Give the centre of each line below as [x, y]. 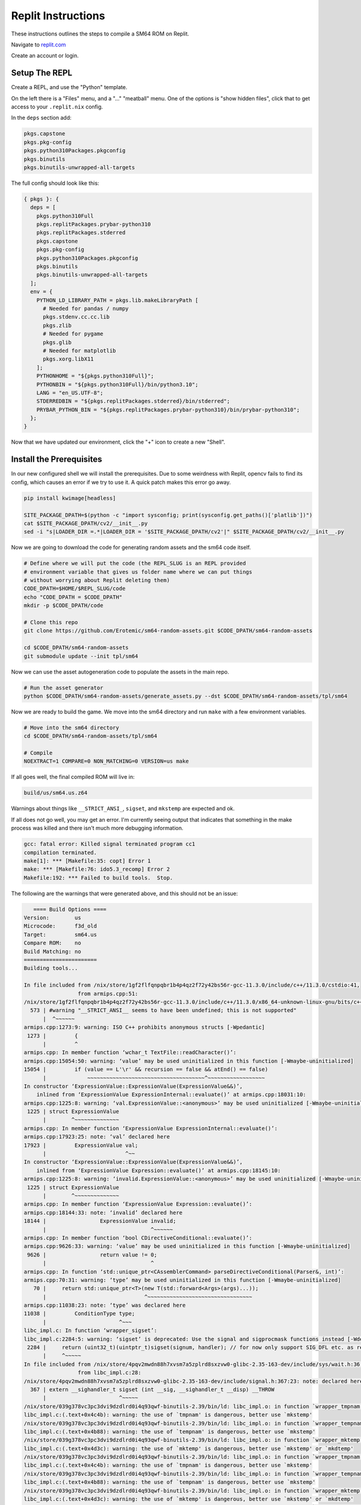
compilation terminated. [60, 852]
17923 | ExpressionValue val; [81, 1145]
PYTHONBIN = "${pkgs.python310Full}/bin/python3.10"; [117, 384]
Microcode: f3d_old [60, 926]
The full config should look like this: [55, 183]
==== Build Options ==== [70, 909]
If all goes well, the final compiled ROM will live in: [73, 777]
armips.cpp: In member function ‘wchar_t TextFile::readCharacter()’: [130, 1053]
